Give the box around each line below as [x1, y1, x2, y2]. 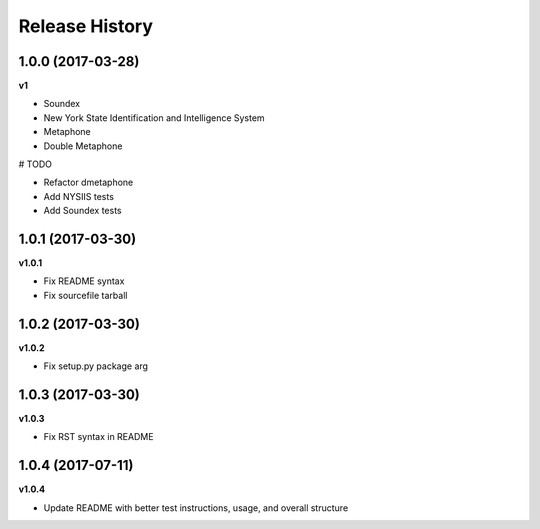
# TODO [18, 158, 52, 170]
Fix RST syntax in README [43, 431, 154, 443]
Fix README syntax [43, 275, 125, 287]
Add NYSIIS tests [43, 190, 115, 202]
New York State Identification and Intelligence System [43, 111, 265, 124]
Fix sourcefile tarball [43, 289, 128, 301]
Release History [18, 15, 154, 37]
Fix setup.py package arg [43, 360, 149, 372]
